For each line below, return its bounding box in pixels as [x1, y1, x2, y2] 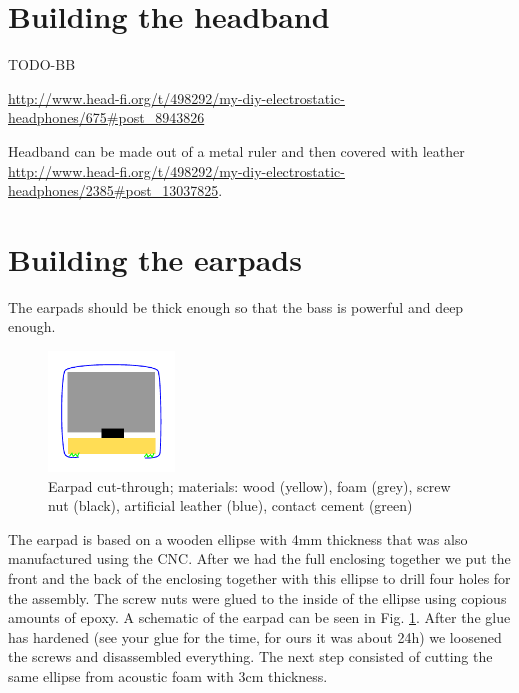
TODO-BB [8, 54, 76, 75]
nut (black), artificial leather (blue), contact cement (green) [48, 495, 413, 516]
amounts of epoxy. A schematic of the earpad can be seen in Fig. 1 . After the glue [8, 607, 511, 628]
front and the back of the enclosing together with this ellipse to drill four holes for [8, 568, 511, 589]
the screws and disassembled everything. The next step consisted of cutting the [8, 646, 493, 667]
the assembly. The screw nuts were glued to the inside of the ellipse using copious [8, 587, 507, 608]
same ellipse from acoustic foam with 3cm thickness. [8, 665, 328, 686]
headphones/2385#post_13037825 [8, 180, 219, 201]
